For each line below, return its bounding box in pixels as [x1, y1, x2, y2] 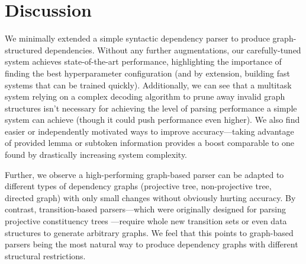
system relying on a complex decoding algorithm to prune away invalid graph [5, 90, 285, 103]
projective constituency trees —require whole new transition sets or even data [5, 215, 287, 227]
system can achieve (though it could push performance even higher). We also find [5, 113, 300, 126]
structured [5, 43, 43, 56]
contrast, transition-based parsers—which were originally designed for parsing [5, 203, 286, 215]
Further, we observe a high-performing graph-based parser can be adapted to [5, 168, 284, 180]
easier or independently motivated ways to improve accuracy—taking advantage [5, 125, 294, 137]
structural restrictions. [5, 249, 86, 262]
